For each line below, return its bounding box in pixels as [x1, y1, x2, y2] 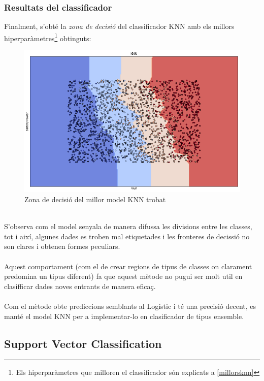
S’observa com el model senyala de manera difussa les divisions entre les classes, [4, 221, 252, 232]
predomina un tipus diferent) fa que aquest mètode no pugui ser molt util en [4, 271, 243, 281]
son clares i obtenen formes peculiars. [4, 241, 120, 251]
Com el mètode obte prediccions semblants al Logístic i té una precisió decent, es [4, 300, 256, 311]
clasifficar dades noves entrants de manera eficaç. [4, 280, 156, 291]
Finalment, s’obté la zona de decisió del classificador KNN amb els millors [4, 21, 235, 31]
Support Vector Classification [4, 335, 162, 351]
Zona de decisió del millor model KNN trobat [24, 194, 166, 204]
